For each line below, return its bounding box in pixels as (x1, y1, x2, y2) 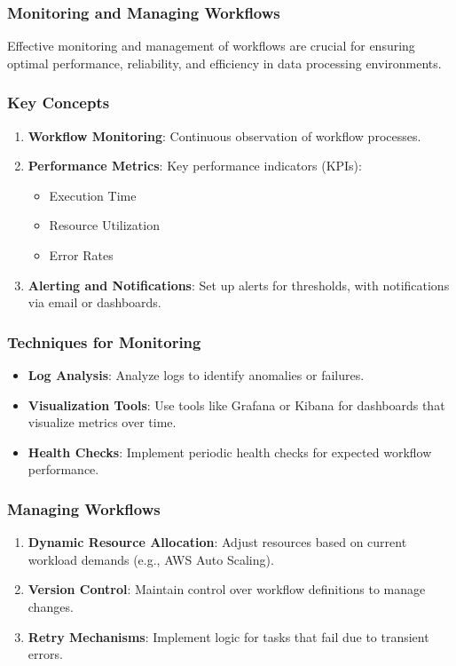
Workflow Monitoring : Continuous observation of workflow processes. (28, 126, 421, 145)
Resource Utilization (49, 216, 160, 234)
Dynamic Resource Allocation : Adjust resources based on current (28, 533, 407, 551)
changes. (28, 597, 74, 615)
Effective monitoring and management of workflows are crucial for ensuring (7, 36, 415, 55)
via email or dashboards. (28, 293, 161, 312)
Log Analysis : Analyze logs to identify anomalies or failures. (28, 366, 365, 384)
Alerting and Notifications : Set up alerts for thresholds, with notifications (28, 275, 450, 294)
